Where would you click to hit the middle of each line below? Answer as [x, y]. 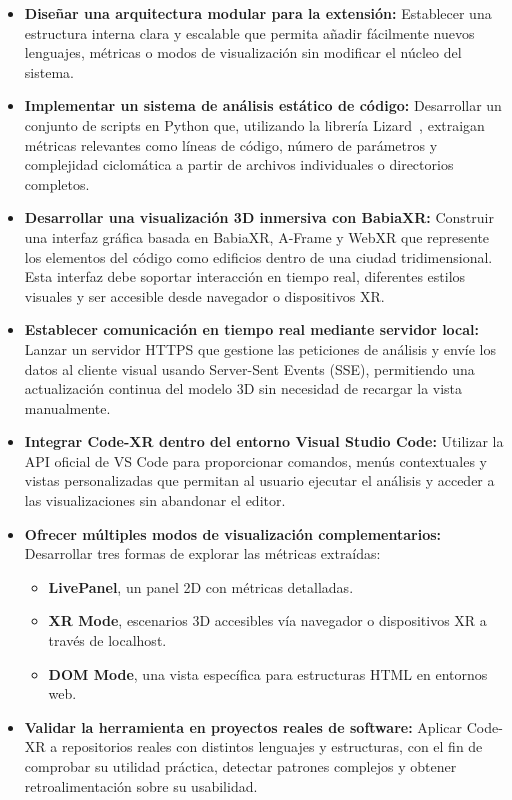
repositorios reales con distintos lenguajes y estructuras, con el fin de [272, 746]
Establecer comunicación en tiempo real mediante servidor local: [252, 329]
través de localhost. [107, 640]
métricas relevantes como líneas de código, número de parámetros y [231, 144]
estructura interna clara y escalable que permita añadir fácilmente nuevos [249, 32]
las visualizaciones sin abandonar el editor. [155, 500]
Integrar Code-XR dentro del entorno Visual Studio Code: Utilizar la [264, 441]
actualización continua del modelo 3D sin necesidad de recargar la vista [243, 388]
